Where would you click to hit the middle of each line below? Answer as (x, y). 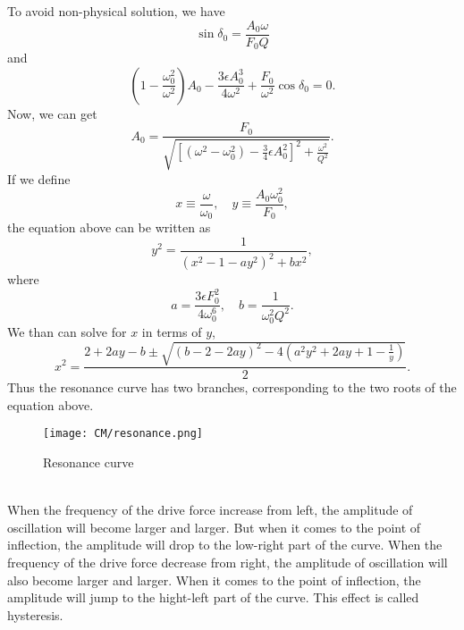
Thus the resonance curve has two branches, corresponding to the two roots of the (232, 387)
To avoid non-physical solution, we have (116, 11)
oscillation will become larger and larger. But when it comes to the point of (214, 527)
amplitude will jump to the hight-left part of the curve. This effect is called (213, 597)
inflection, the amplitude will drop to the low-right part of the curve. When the (225, 545)
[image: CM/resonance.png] (123, 434)
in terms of (172, 331)
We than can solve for (67, 331)
